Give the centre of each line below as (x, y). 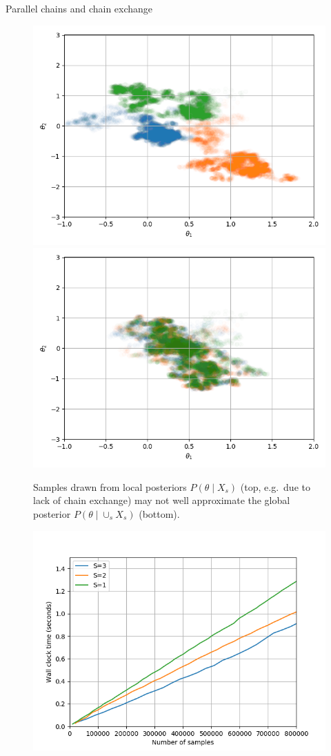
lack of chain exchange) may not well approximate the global (162, 500)
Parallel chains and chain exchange (79, 8)
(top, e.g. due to (275, 486)
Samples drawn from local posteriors (110, 486)
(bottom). (159, 513)
